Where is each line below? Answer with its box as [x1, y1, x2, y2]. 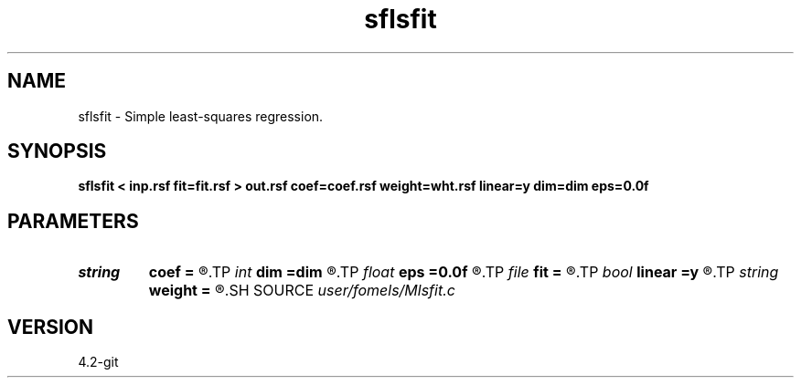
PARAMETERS [7, 209, 139, 233]
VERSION [7, 315, 94, 338]
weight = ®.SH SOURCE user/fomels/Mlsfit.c [148, 281, 455, 300]
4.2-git [78, 354, 119, 370]
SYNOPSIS [7, 140, 107, 163]
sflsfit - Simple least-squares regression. [78, 108, 324, 124]
